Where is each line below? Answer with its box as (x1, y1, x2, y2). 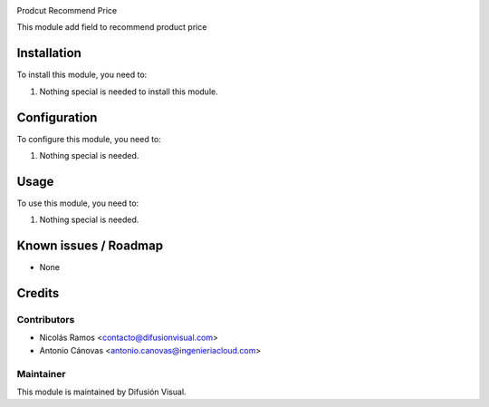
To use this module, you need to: (16, 198, 139, 208)
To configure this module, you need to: (16, 133, 162, 144)
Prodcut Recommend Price (16, 5, 118, 15)
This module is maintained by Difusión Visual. (16, 386, 187, 397)
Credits (16, 286, 60, 301)
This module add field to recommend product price (16, 22, 207, 33)
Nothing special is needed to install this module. (39, 86, 218, 97)
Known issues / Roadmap (16, 238, 163, 254)
